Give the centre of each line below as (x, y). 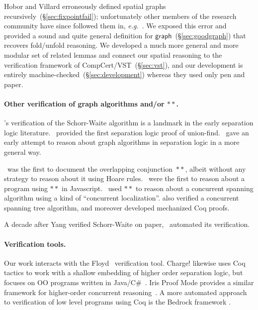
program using (26, 188)
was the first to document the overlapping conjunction (90, 168)
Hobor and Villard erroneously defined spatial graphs (85, 6)
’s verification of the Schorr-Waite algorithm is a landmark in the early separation (129, 123)
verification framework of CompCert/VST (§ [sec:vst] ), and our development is (124, 64)
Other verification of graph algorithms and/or (84, 103)
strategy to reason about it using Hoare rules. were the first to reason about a (125, 178)
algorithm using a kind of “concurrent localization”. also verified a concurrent (122, 198)
